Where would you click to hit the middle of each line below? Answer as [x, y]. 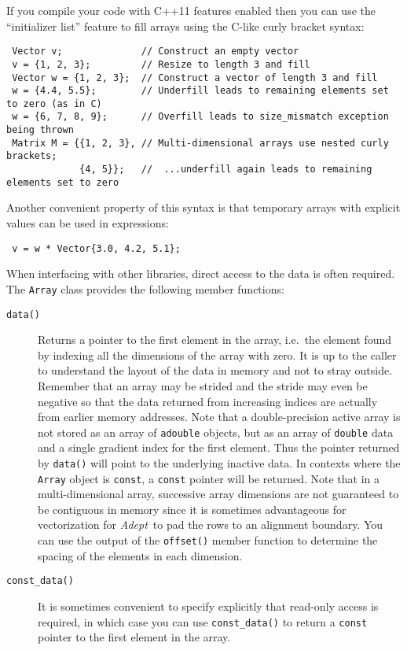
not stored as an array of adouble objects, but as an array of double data [216, 432]
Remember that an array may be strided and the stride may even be [203, 385]
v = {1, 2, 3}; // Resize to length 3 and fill [161, 64]
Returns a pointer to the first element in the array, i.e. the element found [215, 340]
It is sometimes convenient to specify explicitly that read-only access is [208, 606]
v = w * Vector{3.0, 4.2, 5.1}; [96, 248]
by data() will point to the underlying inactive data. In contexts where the [219, 462]
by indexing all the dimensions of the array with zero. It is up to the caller [217, 355]
